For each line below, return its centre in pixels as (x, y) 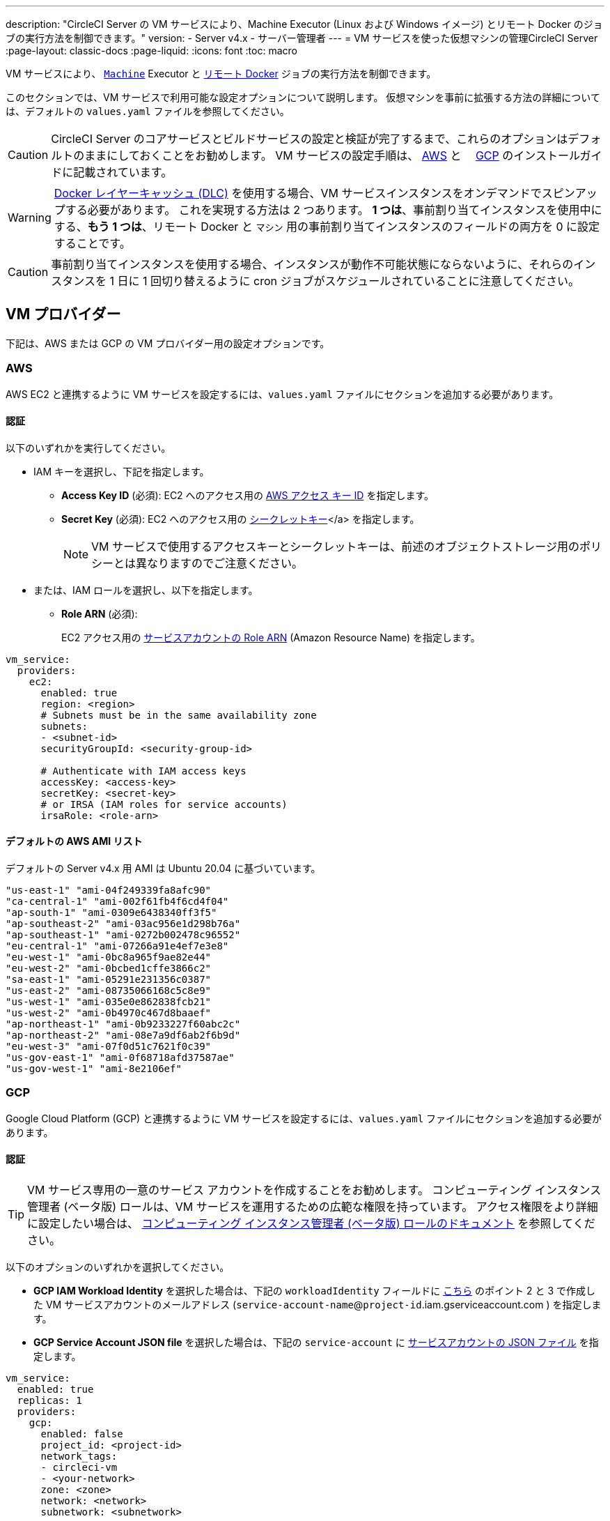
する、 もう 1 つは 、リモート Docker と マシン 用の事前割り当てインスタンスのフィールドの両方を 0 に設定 (327, 227)
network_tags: (79, 1456)
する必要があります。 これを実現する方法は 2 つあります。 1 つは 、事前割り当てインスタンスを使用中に (334, 210)
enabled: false (82, 1434)
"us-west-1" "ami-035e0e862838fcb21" (109, 1002)
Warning (30, 217)
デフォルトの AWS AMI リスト (74, 841)
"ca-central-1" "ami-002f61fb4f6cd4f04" (117, 902)
